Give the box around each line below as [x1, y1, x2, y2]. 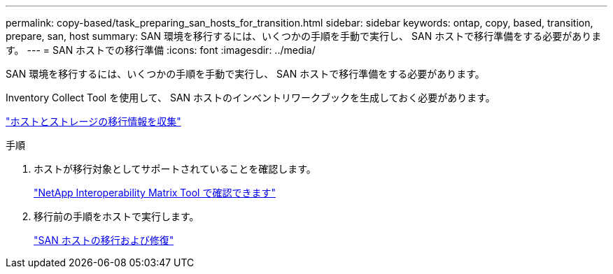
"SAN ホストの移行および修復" [34, 234, 174, 246]
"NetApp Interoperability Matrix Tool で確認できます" [34, 187, 276, 199]
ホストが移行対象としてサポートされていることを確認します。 [34, 163, 316, 175]
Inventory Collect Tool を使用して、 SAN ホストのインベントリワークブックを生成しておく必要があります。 [6, 92, 495, 103]
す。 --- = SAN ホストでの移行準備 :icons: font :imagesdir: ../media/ [6, 44, 316, 56]
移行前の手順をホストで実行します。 [34, 210, 199, 222]
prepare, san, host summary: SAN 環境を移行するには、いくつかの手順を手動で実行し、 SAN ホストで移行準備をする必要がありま [6, 30, 602, 42]
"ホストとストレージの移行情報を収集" [6, 115, 181, 127]
